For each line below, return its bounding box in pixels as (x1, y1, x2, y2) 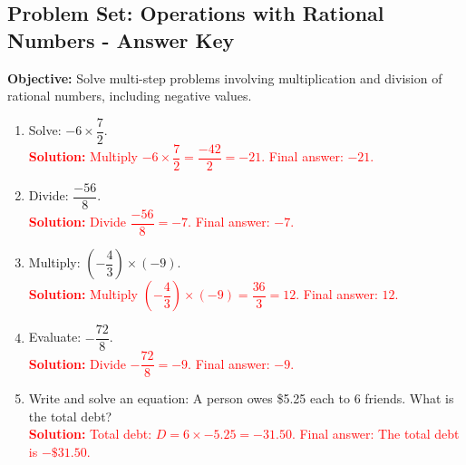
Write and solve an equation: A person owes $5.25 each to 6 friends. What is (28, 389, 454, 408)
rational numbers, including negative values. (7, 86, 252, 105)
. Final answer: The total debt (291, 424, 460, 443)
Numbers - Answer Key (7, 25, 235, 53)
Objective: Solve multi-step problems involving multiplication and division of (7, 68, 442, 87)
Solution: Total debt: (28, 424, 152, 443)
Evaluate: (28, 327, 82, 346)
